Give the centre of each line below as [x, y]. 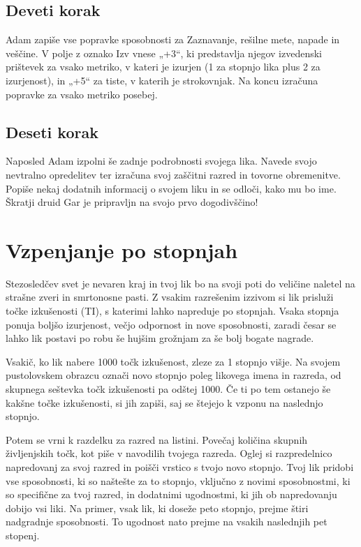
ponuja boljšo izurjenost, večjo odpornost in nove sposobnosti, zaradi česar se [171, 324]
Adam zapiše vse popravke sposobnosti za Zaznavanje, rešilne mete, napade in [173, 39]
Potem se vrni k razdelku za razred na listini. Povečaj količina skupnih [157, 439]
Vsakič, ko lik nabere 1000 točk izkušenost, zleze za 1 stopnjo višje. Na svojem [173, 361]
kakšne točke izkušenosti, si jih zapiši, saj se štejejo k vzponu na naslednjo [164, 402]
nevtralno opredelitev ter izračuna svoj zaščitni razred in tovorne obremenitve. [173, 174]
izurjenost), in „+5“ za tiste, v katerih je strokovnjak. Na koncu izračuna [162, 80]
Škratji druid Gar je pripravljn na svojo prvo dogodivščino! [132, 202]
